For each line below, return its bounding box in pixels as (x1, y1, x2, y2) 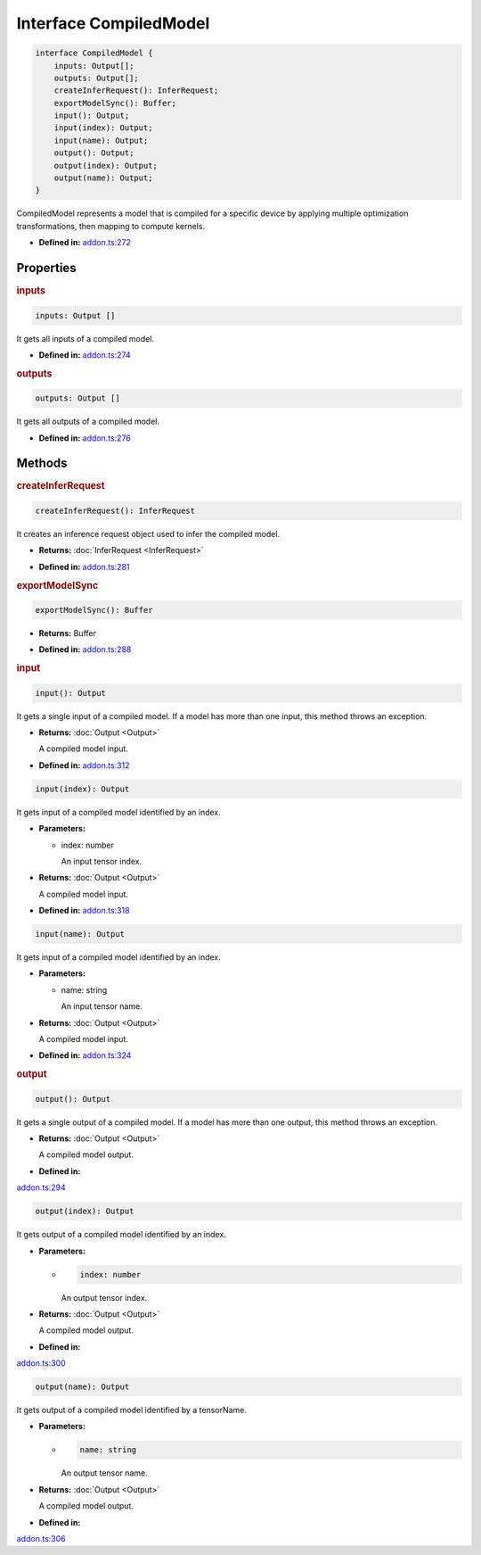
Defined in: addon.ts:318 (38, 906, 130, 916)
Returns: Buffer (38, 627, 97, 638)
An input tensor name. (61, 1001, 143, 1012)
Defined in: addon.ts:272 (38, 237, 131, 248)
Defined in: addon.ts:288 (38, 644, 132, 655)
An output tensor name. (61, 1468, 148, 1478)
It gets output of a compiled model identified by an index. (16, 1229, 226, 1240)
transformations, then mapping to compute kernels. (16, 220, 205, 231)
